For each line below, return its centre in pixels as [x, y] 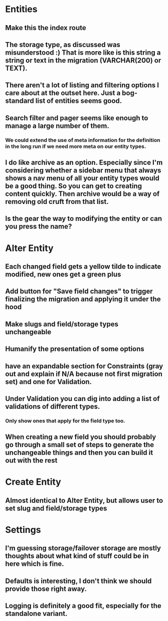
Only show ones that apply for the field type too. [65, 421]
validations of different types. [53, 406]
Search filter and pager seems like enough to [77, 118]
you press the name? [39, 227]
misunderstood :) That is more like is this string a [83, 52]
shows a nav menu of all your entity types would [82, 178]
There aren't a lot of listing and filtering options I [82, 85]
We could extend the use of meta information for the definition [83, 140]
